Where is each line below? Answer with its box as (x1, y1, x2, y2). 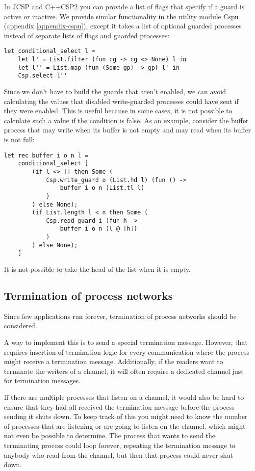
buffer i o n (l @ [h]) (60, 225, 138, 233)
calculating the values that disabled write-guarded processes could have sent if (4, 96, 239, 106)
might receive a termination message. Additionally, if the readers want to (4, 356, 223, 366)
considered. (4, 320, 37, 331)
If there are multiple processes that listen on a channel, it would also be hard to (4, 392, 244, 402)
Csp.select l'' (18, 72, 67, 79)
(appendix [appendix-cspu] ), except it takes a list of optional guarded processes (4, 21, 242, 31)
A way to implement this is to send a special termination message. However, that (4, 337, 248, 347)
